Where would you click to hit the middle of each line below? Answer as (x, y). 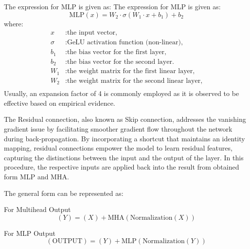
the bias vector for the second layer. (120, 62)
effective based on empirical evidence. (60, 103)
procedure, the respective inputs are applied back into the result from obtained (122, 167)
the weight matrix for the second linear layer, (135, 81)
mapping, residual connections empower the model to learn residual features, (118, 148)
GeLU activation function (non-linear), (125, 43)
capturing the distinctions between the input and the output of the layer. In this (124, 157)
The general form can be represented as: (64, 193)
